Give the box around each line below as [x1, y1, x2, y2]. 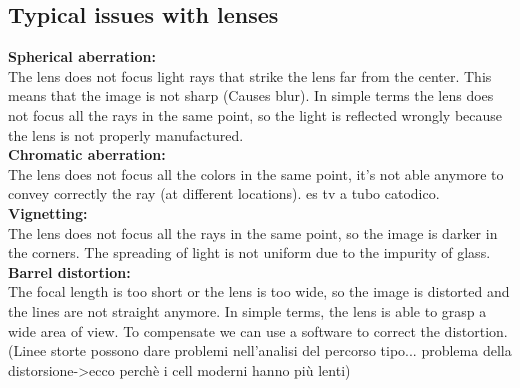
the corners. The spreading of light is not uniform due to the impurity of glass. [8, 242, 491, 263]
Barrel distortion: [8, 261, 131, 282]
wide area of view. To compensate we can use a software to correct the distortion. [8, 320, 508, 341]
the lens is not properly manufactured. [8, 124, 244, 145]
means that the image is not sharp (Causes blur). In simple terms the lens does [8, 85, 494, 106]
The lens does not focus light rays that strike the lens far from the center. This [8, 65, 492, 86]
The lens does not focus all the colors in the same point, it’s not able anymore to [8, 163, 504, 184]
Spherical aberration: [8, 46, 157, 67]
